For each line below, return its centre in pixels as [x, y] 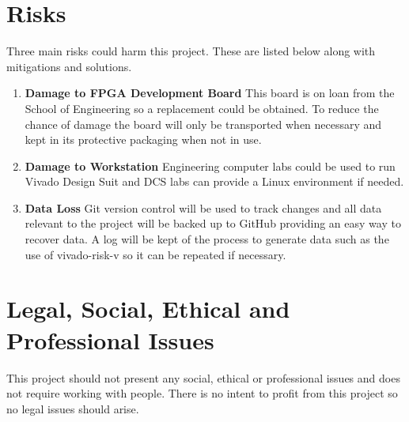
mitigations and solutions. [69, 66]
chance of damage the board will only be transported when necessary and [203, 124]
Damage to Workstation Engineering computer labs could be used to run [210, 166]
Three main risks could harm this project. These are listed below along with [191, 51]
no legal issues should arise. [73, 408]
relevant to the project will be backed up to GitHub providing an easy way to [213, 223]
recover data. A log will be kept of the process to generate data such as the [207, 239]
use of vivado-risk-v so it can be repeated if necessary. [155, 254]
